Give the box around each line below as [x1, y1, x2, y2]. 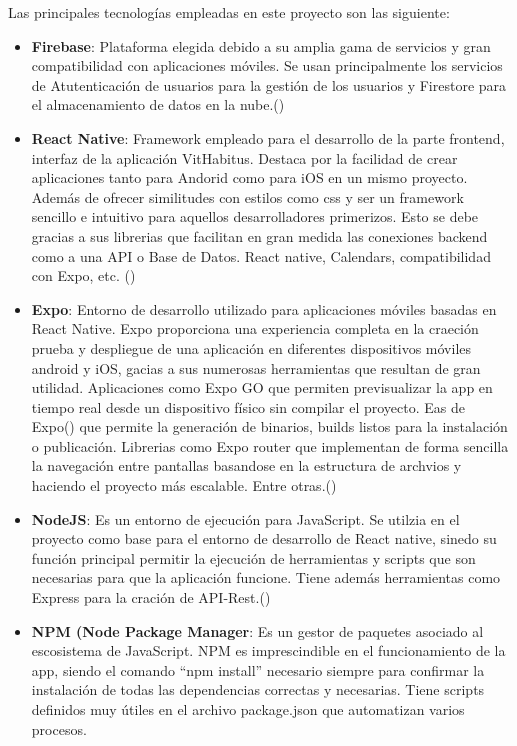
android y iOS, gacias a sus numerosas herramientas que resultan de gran [31, 357, 481, 378]
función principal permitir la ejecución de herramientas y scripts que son [31, 547, 476, 568]
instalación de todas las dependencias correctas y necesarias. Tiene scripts [31, 679, 485, 700]
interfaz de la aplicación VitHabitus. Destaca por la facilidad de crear [31, 147, 458, 168]
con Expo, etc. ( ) [31, 265, 136, 286]
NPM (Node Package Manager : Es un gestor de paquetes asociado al [31, 620, 484, 641]
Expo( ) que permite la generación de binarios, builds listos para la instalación [31, 416, 508, 437]
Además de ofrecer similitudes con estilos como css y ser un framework [31, 186, 464, 207]
